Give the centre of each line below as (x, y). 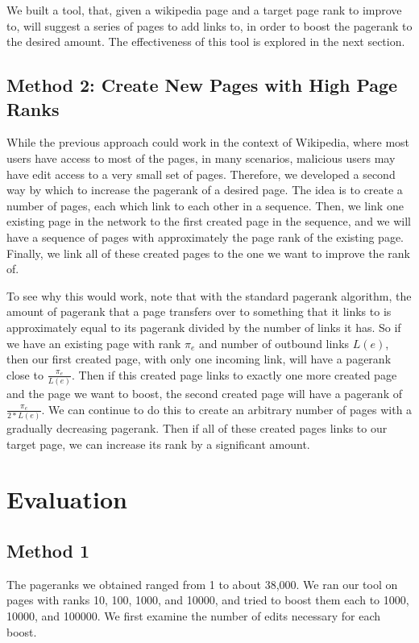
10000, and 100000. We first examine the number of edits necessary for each (193, 615)
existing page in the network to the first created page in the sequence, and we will (209, 221)
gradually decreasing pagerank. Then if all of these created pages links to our (197, 427)
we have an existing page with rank (94, 343)
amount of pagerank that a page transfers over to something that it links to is (199, 311)
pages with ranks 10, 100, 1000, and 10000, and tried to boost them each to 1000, (208, 600)
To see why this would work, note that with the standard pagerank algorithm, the (209, 295)
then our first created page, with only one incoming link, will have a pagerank (199, 359)
